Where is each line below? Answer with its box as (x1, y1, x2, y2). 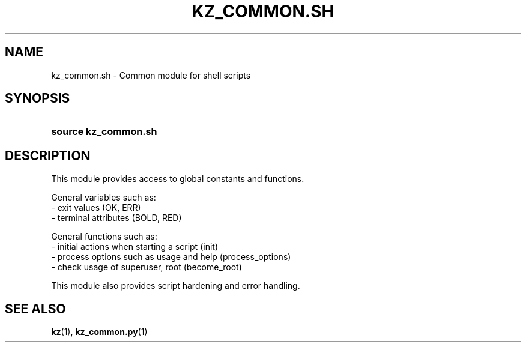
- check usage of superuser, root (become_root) (51, 262, 242, 273)
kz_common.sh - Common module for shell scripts (51, 70, 251, 80)
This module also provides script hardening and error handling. (51, 280, 300, 291)
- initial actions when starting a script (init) (51, 241, 218, 252)
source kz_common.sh (51, 125, 157, 138)
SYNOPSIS (5, 91, 70, 106)
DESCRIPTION (5, 148, 91, 163)
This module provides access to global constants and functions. (51, 173, 304, 184)
